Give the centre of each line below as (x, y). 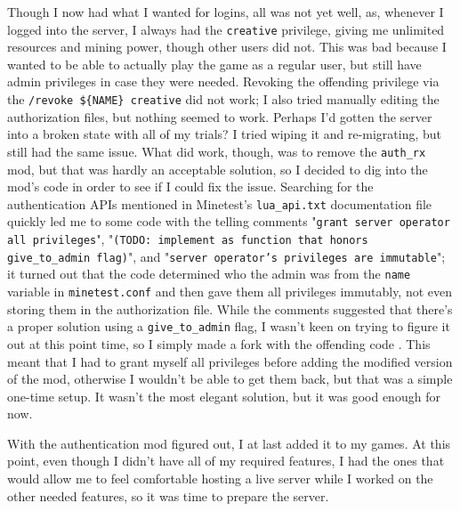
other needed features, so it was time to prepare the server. (168, 495)
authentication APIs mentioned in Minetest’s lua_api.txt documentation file (220, 203)
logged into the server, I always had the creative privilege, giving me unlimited (226, 29)
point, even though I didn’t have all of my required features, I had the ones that (226, 461)
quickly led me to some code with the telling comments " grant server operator (229, 221)
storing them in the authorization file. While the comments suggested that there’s (230, 308)
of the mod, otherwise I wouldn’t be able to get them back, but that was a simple (230, 379)
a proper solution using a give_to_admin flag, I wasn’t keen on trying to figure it (229, 326)
